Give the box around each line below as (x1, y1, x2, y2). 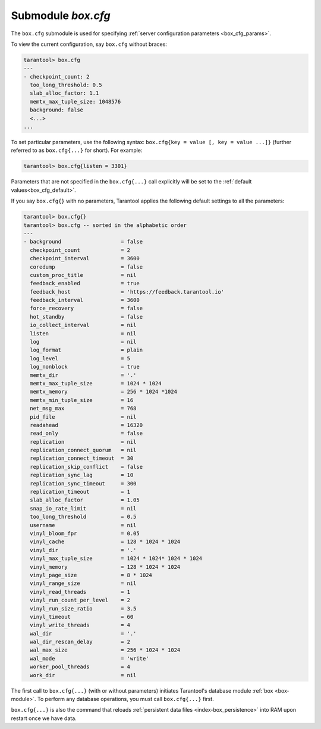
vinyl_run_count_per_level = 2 (30, 597, 131, 604)
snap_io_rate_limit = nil (30, 505, 137, 512)
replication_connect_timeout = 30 (30, 455, 134, 462)
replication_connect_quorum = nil (30, 447, 137, 454)
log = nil (30, 338, 137, 345)
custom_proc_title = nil (30, 272, 137, 278)
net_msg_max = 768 (30, 405, 137, 412)
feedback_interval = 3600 (30, 297, 140, 304)
